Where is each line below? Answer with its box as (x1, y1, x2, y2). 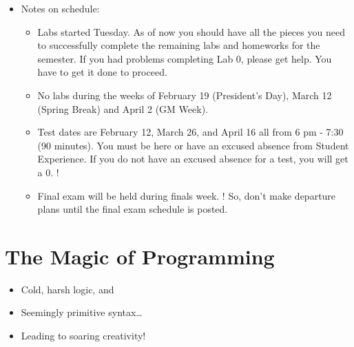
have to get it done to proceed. (37, 65, 167, 79)
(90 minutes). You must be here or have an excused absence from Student (37, 138, 349, 152)
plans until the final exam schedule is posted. (37, 202, 228, 216)
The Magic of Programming (5, 242, 275, 270)
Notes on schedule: (21, 1, 100, 15)
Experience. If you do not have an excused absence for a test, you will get (37, 151, 348, 166)
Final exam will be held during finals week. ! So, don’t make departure (37, 188, 336, 202)
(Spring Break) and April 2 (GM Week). (37, 101, 208, 116)
